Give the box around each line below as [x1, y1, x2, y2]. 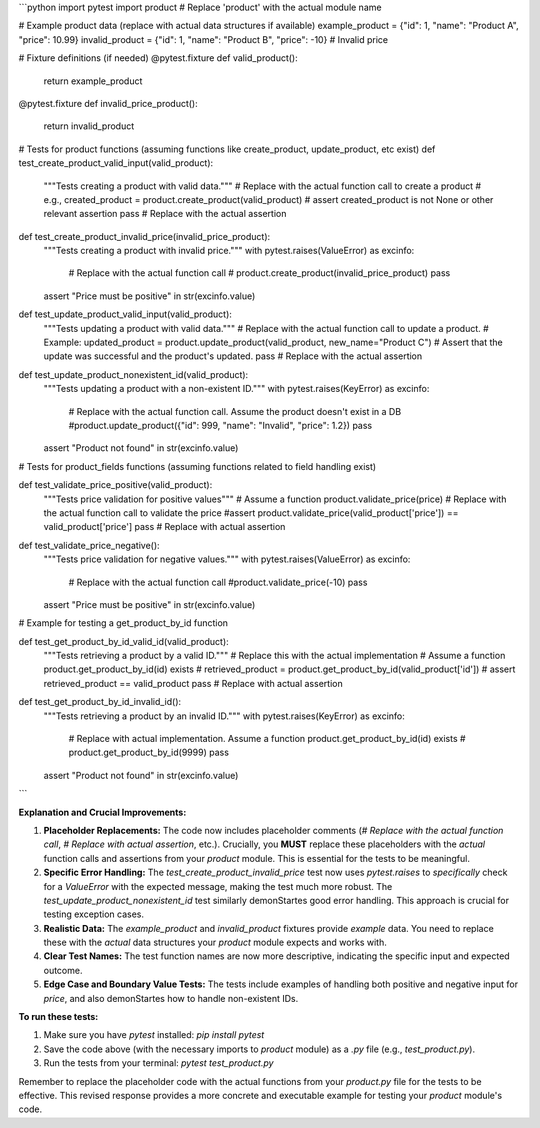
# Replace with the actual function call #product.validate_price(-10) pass [68, 576, 368, 588]
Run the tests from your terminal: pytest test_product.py [43, 1057, 274, 1069]
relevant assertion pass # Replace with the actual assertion [43, 208, 287, 220]
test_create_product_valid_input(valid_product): [18, 157, 214, 169]
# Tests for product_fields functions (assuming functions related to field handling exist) [18, 460, 377, 472]
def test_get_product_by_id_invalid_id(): [18, 696, 182, 708]
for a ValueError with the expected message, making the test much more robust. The [43, 880, 393, 892]
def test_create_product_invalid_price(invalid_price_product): [18, 230, 271, 242]
